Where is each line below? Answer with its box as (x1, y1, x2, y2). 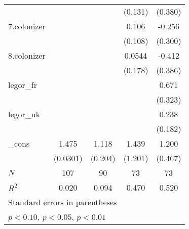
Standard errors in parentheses (8, 196, 117, 208)
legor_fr (8, 79, 37, 90)
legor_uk (8, 108, 41, 120)
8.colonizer (8, 50, 46, 61)
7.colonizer (8, 20, 46, 32)
